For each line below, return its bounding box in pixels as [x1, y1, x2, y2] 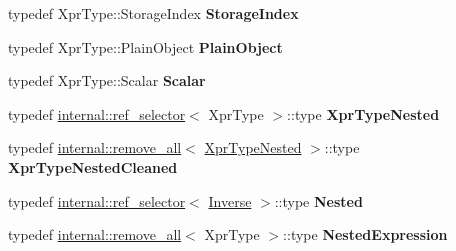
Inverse [208, 190, 252, 211]
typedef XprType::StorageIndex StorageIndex [8, 3, 299, 23]
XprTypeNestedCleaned [8, 156, 178, 177]
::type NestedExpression [283, 224, 448, 245]
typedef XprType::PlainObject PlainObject [8, 36, 283, 57]
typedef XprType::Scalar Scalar [8, 70, 206, 91]
